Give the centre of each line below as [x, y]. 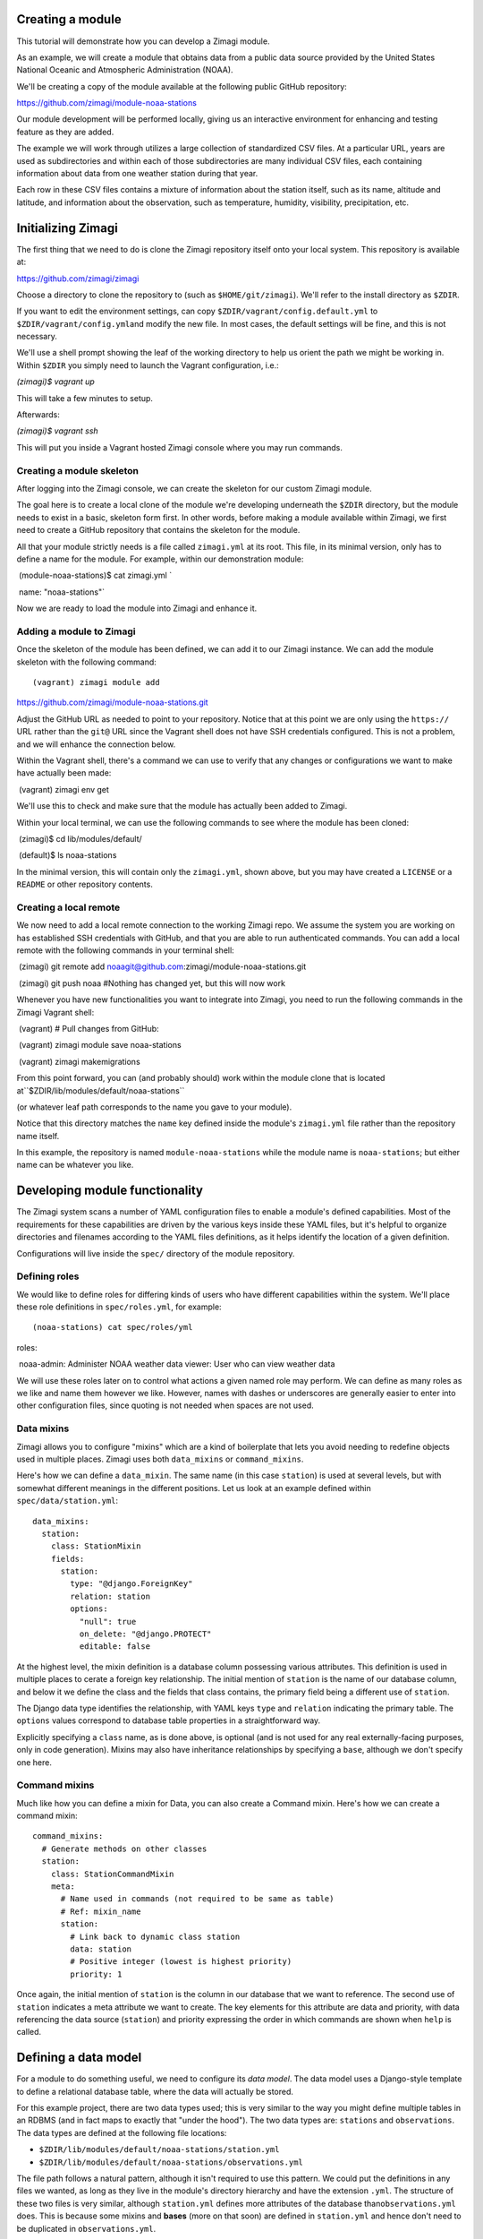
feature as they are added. [65, 132]
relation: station [110, 1596]
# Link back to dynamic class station [155, 1936]
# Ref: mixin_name [101, 1911]
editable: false [115, 1647]
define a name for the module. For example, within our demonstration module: [160, 559]
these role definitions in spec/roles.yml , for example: [119, 1307]
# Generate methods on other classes [124, 1849]
